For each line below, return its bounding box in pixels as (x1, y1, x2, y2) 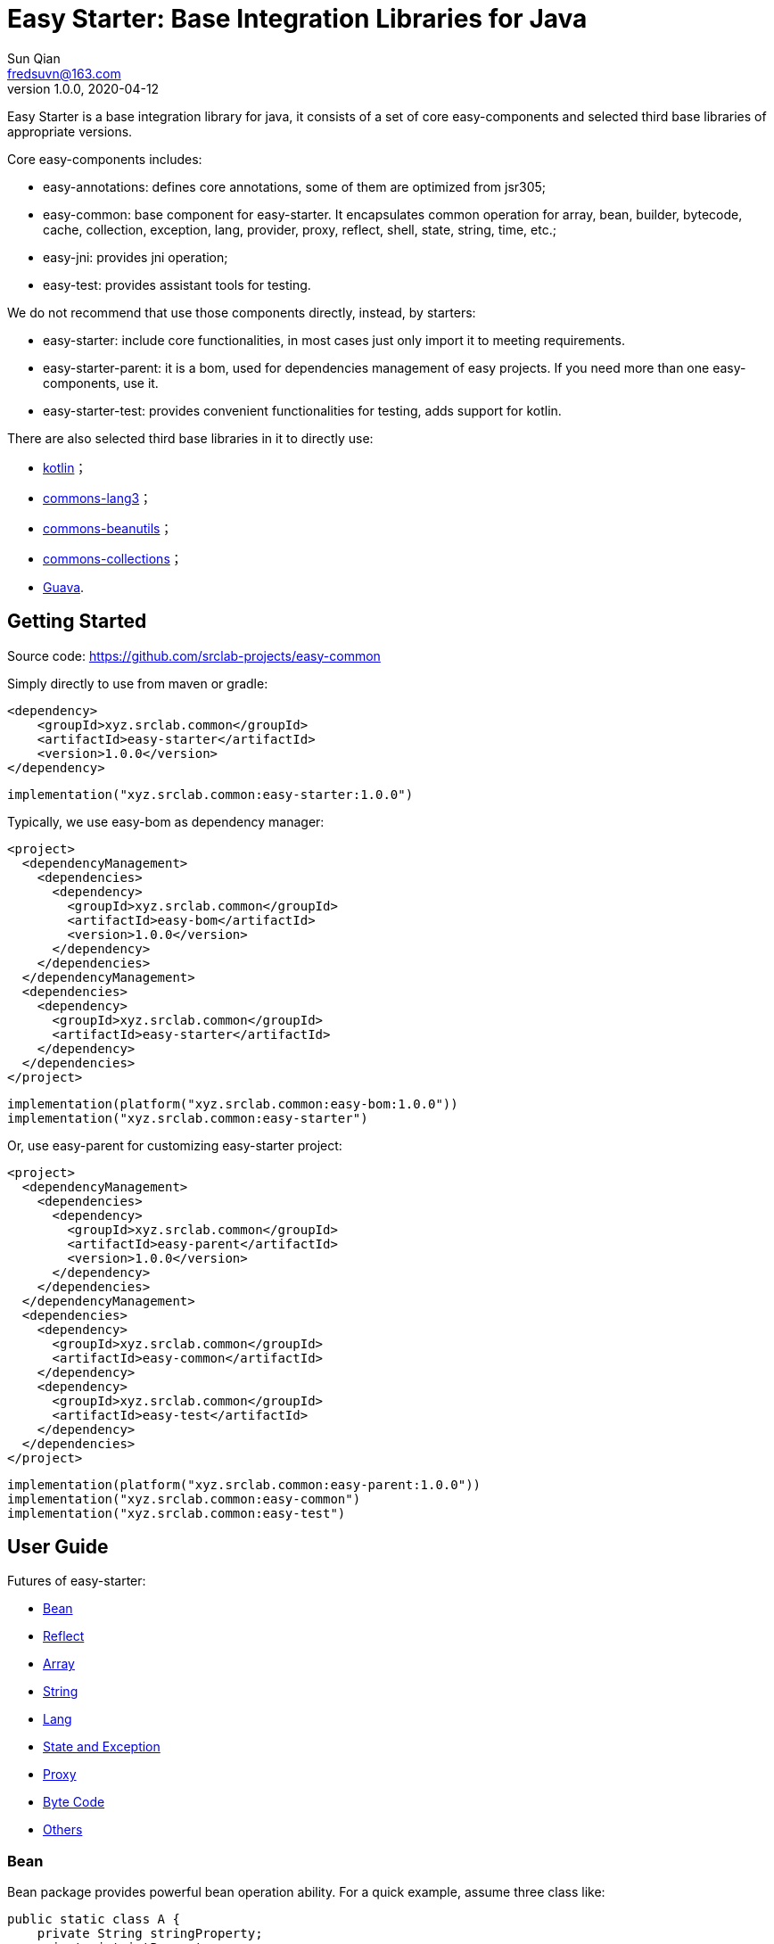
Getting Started (7, 610, 147, 633)
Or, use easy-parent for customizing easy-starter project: (7, 1137, 342, 1153)
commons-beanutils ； (43, 520, 173, 536)
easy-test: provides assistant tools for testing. (43, 276, 311, 292)
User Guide (7, 1536, 109, 1559)
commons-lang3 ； (43, 490, 152, 506)
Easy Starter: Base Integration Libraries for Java (7, 4, 588, 34)
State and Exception (43, 1739, 161, 1755)
